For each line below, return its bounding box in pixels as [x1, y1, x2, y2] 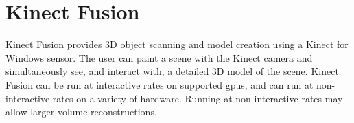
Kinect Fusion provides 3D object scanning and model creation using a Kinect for [5, 37, 349, 52]
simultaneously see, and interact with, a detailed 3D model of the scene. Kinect [5, 64, 339, 78]
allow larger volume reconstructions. [5, 104, 157, 119]
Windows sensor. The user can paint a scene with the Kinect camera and [5, 50, 313, 65]
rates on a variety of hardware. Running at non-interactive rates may [52, 91, 343, 105]
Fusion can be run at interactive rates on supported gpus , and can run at [5, 77, 314, 91]
